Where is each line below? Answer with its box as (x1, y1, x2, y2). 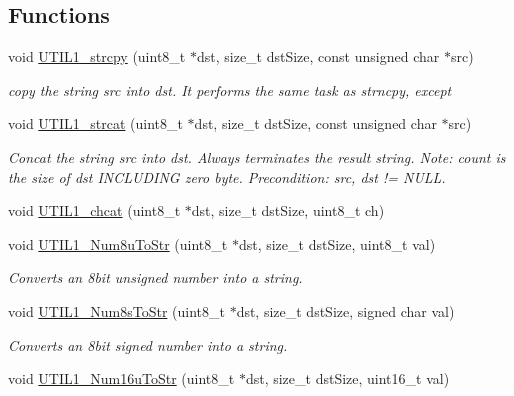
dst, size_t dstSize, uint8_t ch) (191, 200, 385, 221)
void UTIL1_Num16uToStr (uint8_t (8, 368, 235, 389)
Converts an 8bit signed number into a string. (8, 334, 288, 355)
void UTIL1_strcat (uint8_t (8, 113, 183, 134)
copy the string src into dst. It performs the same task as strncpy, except (8, 79, 452, 100)
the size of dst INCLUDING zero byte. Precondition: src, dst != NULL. (8, 166, 446, 187)
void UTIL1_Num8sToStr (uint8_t (8, 300, 225, 321)
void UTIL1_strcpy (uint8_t (8, 46, 186, 67)
